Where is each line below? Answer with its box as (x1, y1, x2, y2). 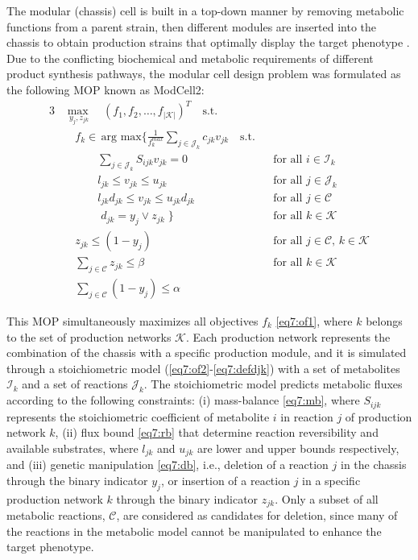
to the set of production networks (6, 328, 172, 345)
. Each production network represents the (185, 328, 391, 345)
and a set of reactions (22, 375, 128, 392)
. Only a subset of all (275, 490, 379, 507)
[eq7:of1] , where (275, 313, 353, 330)
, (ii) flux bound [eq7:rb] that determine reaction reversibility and (55, 424, 379, 441)
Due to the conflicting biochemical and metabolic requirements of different (6, 49, 374, 66)
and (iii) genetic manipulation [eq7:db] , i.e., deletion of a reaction (6, 456, 329, 473)
